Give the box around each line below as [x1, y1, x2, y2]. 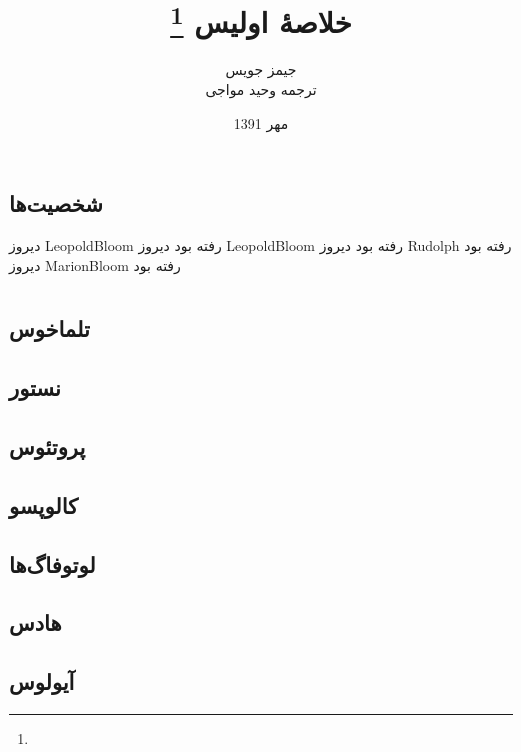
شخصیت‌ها [9, 188, 103, 219]
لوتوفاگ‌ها [9, 548, 96, 579]
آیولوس [9, 666, 75, 697]
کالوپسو [9, 489, 79, 520]
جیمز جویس [225, 59, 297, 80]
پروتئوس [9, 430, 86, 461]
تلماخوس [9, 313, 90, 344]
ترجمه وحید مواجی [205, 79, 317, 100]
